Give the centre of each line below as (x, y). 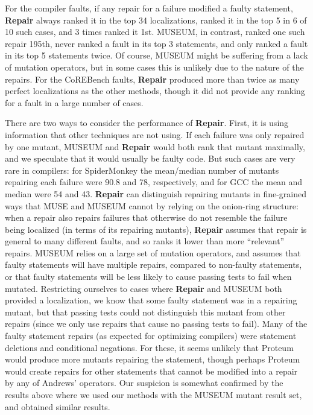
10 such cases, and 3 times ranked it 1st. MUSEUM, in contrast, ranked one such (155, 32)
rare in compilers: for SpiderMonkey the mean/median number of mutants (142, 170)
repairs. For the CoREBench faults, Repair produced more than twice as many (152, 79)
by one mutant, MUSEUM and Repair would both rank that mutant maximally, (155, 146)
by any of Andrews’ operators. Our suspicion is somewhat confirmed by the (144, 383)
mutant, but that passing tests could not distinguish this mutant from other (145, 312)
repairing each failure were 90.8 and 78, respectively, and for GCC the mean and (154, 182)
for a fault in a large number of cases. (74, 102)
